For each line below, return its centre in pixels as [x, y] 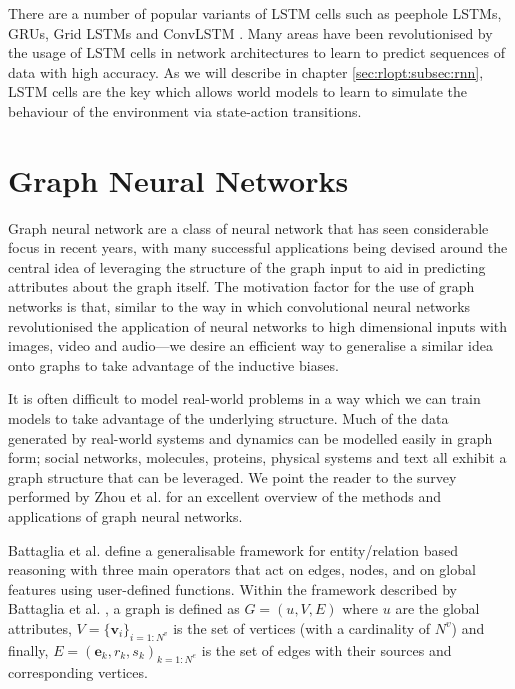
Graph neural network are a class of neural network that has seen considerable [248, 227]
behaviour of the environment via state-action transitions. [185, 110]
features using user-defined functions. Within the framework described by [233, 588]
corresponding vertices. [78, 671]
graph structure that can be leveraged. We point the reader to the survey [232, 476]
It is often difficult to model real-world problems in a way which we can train [244, 398]
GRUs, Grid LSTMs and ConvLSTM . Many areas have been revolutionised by [250, 32]
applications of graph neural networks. [125, 516]
